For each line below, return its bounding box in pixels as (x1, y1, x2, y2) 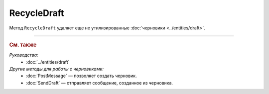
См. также (9, 41, 37, 48)
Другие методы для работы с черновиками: (9, 66, 104, 72)
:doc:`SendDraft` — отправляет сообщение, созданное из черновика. (26, 80, 173, 86)
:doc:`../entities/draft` (26, 59, 70, 65)
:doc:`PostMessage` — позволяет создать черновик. (26, 73, 137, 79)
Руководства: (9, 52, 38, 58)
